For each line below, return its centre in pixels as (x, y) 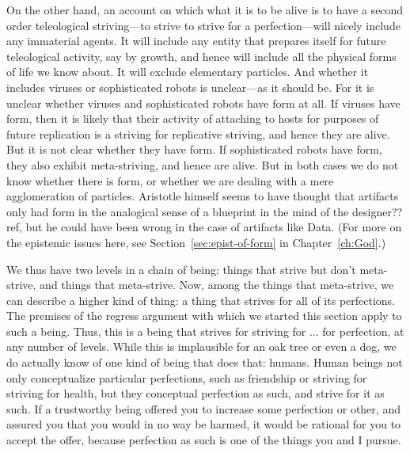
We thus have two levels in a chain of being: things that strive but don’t (181, 269)
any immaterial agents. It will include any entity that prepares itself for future (196, 41)
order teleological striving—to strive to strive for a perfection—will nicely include (203, 25)
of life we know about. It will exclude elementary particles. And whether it (188, 72)
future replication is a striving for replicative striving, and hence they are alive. (198, 133)
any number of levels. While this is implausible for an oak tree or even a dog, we (201, 346)
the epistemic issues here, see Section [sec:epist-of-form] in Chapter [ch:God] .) (196, 242)
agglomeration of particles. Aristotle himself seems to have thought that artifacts (203, 196)
